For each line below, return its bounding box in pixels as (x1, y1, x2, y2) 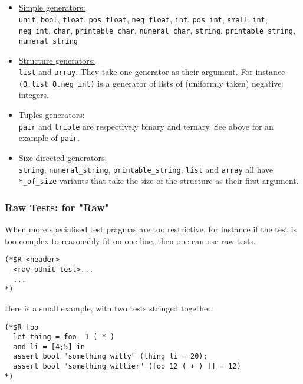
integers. (18, 88, 49, 101)
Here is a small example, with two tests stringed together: (5, 301, 213, 314)
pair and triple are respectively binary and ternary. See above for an (18, 120, 274, 132)
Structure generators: (18, 54, 95, 66)
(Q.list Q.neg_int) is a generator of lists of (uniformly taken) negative (18, 77, 282, 89)
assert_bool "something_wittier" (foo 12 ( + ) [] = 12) (13, 362, 241, 371)
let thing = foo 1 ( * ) (13, 333, 115, 342)
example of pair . (18, 132, 80, 144)
